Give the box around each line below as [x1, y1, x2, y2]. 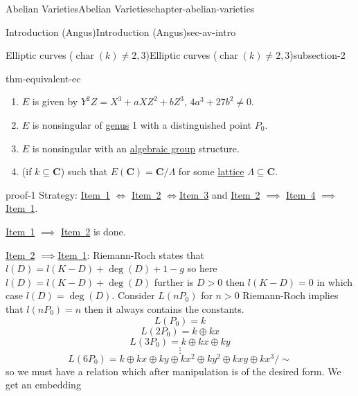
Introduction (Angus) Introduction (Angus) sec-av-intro [6, 24, 236, 39]
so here [187, 261, 217, 276]
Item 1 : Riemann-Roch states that [57, 247, 204, 262]
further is [154, 274, 194, 289]
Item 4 [286, 187, 316, 201]
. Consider [111, 288, 155, 303]
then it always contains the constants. [84, 301, 244, 316]
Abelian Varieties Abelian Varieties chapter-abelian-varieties [6, 1, 255, 15]
